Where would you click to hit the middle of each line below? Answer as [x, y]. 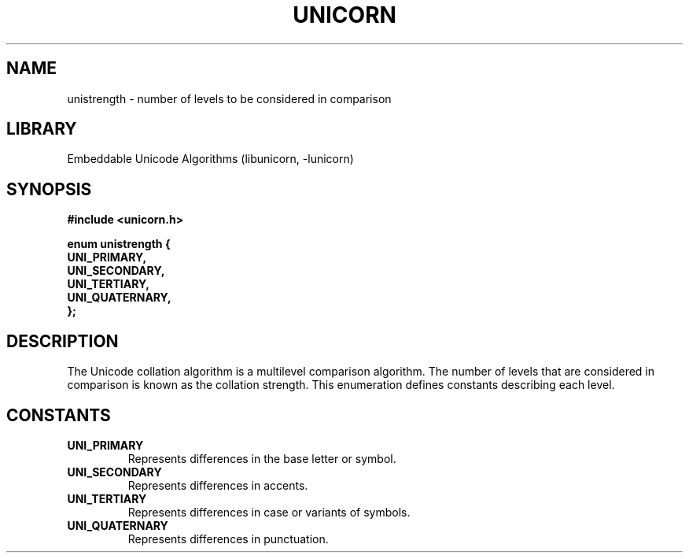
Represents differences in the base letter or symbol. [262, 458]
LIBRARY [42, 129]
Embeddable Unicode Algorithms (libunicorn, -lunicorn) [210, 159]
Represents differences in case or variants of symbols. [269, 512]
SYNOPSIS [49, 189]
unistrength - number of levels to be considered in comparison [229, 98]
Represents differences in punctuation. [228, 539]
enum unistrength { [119, 244]
